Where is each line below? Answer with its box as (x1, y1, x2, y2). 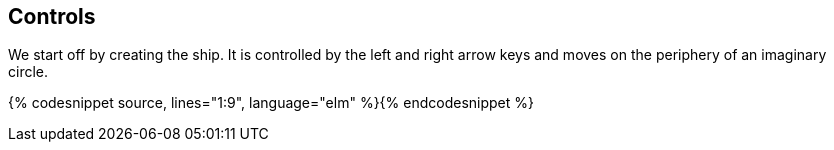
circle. (8, 63, 49, 81)
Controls (8, 4, 96, 29)
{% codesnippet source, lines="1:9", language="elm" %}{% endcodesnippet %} (8, 94, 534, 112)
